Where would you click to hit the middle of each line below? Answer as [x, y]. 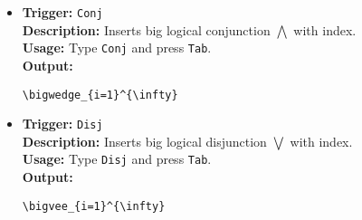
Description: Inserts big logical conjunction [146, 29]
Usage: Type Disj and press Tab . [117, 159]
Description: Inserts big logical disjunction [144, 141]
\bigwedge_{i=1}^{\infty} [100, 95]
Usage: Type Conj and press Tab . [117, 48]
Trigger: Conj [62, 12]
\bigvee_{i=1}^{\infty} [94, 206]
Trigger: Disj [62, 124]
